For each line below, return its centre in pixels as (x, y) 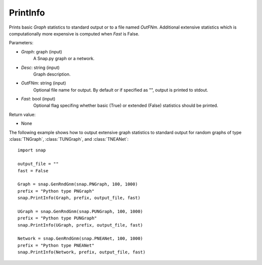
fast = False (33, 171)
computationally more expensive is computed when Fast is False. (74, 33)
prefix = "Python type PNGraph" (56, 191)
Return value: (22, 115)
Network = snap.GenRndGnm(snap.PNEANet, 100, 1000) (80, 239)
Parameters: (21, 43)
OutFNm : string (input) (44, 83)
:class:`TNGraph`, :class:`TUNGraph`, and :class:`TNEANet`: (69, 139)
